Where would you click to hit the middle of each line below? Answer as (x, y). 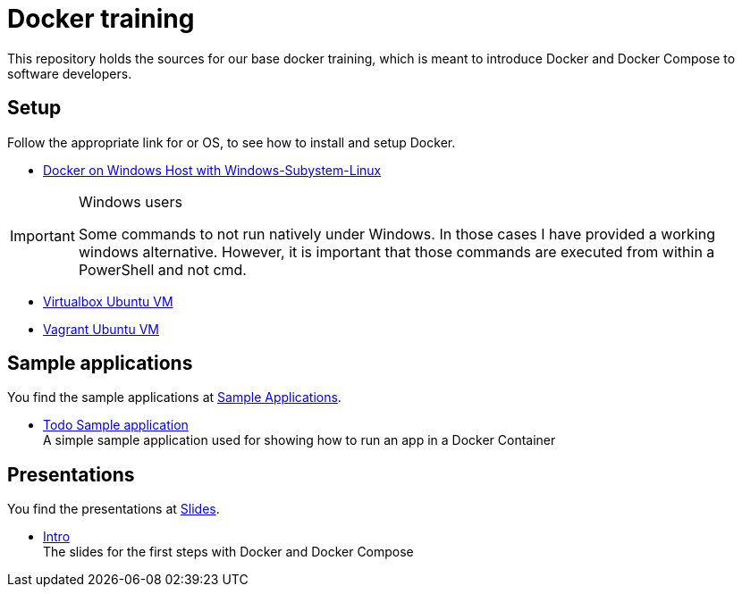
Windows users (130, 201)
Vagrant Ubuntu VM (101, 329)
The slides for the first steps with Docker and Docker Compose (228, 552)
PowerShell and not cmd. (162, 269)
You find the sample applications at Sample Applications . (174, 397)
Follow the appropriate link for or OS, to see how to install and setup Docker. (232, 142)
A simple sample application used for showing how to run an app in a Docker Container (299, 440)
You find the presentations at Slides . (114, 509)
